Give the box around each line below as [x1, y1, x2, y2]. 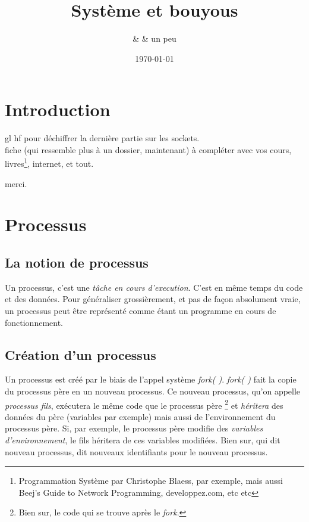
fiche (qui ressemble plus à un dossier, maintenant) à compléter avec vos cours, [5, 143, 292, 156]
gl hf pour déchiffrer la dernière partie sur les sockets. [5, 132, 200, 144]
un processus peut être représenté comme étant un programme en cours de [5, 304, 276, 317]
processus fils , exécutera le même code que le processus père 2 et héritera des [5, 397, 283, 411]
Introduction [5, 97, 111, 122]
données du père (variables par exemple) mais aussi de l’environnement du [5, 410, 276, 422]
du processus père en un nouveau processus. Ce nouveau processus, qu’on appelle [5, 385, 301, 397]
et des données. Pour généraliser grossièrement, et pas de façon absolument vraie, [5, 293, 301, 305]
